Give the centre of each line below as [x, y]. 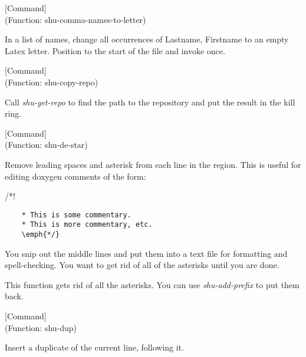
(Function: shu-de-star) [46, 145]
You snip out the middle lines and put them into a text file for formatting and [146, 253]
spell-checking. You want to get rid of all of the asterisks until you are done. [142, 265]
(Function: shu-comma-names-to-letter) [75, 19]
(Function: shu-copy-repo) [52, 82]
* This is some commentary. [76, 215]
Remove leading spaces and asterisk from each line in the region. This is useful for [153, 164]
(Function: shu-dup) [41, 327]
